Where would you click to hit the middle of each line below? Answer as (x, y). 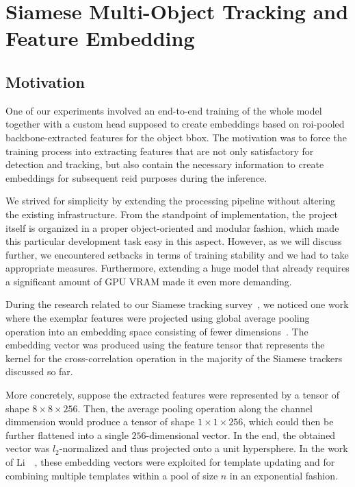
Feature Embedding (100, 38)
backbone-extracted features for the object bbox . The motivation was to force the (176, 137)
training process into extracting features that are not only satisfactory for (160, 151)
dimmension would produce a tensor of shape (100, 421)
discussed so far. (39, 371)
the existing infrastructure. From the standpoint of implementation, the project (172, 214)
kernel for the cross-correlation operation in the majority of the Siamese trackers (174, 358)
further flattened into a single (67, 435)
